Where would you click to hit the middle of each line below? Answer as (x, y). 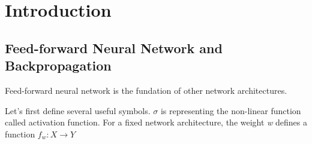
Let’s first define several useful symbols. (78, 110)
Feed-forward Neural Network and (114, 48)
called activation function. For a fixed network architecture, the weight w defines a (156, 122)
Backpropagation (58, 65)
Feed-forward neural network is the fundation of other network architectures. (146, 90)
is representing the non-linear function (231, 110)
